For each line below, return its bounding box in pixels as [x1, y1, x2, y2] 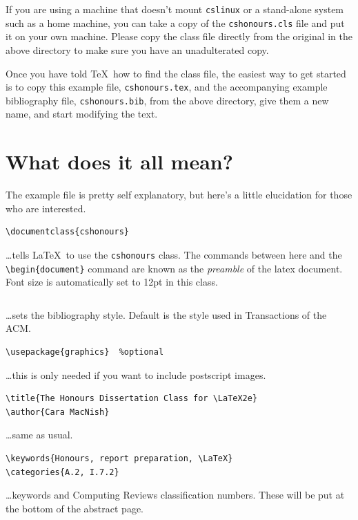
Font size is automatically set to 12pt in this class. [6, 275, 218, 289]
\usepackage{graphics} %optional [6, 347, 164, 357]
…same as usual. [6, 427, 73, 442]
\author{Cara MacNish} [6, 407, 110, 417]
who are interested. [6, 201, 86, 215]
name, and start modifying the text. [6, 106, 158, 121]
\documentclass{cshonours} [6, 227, 129, 237]
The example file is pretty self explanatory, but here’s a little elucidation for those [6, 187, 352, 202]
